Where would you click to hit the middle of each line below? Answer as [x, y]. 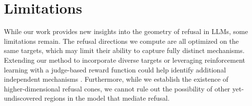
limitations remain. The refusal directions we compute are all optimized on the [121, 41]
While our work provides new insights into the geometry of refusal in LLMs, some [126, 31]
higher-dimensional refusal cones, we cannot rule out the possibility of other [117, 88]
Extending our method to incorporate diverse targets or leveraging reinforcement [125, 60]
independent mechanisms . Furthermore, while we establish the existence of [116, 79]
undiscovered [23, 98]
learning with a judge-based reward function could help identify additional [115, 69]
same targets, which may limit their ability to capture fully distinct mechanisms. [124, 50]
